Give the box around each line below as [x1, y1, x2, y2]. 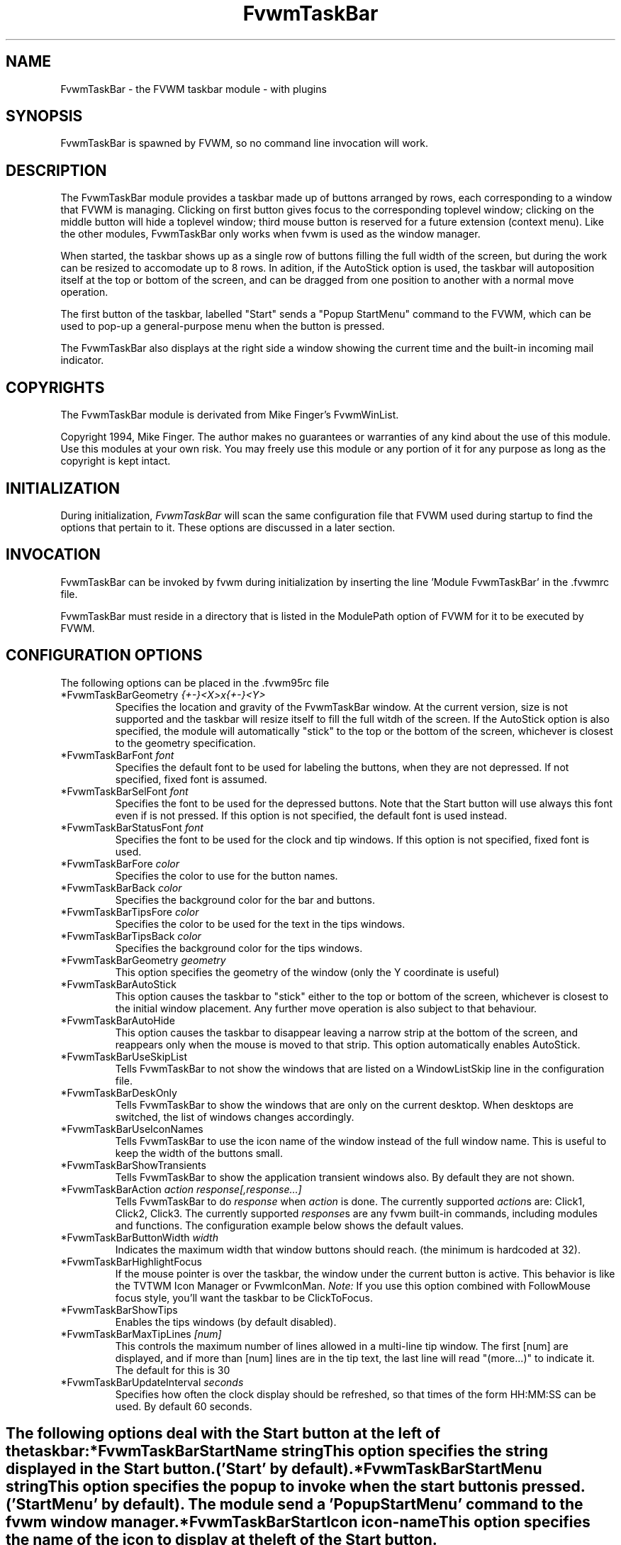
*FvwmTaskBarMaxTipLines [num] [60, 1327, 222, 1340]
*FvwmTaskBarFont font [60, 748, 174, 761]
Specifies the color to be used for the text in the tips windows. [115, 917, 405, 930]
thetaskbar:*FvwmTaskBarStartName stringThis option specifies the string [6, 1442, 548, 1461]
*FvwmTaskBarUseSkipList [60, 1050, 187, 1063]
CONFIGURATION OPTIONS [6, 646, 203, 665]
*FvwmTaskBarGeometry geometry [60, 953, 226, 966]
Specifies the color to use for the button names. [115, 869, 338, 882]
